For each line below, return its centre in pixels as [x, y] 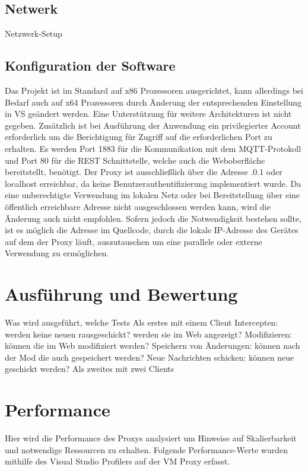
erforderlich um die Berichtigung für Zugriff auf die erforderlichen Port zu [139, 137]
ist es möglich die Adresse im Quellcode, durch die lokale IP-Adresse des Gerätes [152, 230]
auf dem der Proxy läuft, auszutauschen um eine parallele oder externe [134, 241]
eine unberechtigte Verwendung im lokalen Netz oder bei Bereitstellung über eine [153, 195]
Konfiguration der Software [90, 66]
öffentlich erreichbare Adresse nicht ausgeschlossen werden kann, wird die [138, 206]
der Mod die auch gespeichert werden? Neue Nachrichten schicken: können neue [150, 357]
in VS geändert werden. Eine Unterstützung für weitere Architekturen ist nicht [148, 114]
